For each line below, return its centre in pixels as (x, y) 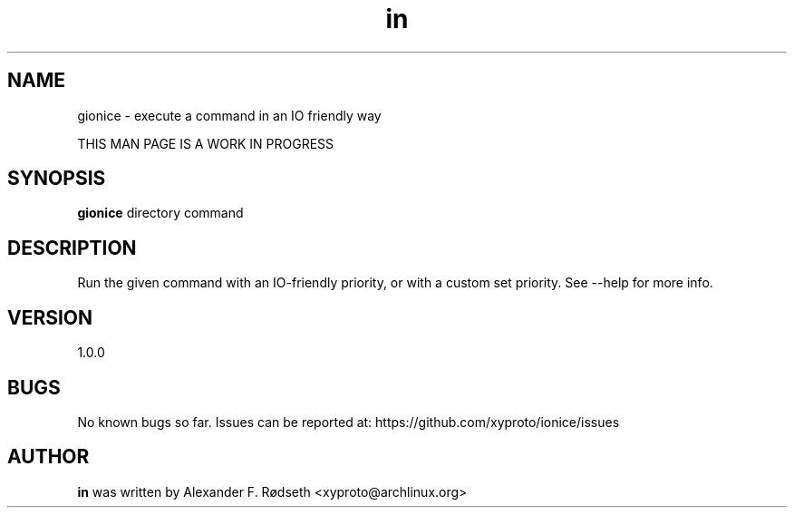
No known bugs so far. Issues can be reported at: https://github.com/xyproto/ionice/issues (349, 422)
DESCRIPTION (72, 248)
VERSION (50, 317)
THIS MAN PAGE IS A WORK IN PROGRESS (206, 143)
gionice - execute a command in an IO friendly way (229, 115)
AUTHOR (48, 457)
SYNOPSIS (57, 179)
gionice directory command (160, 213)
